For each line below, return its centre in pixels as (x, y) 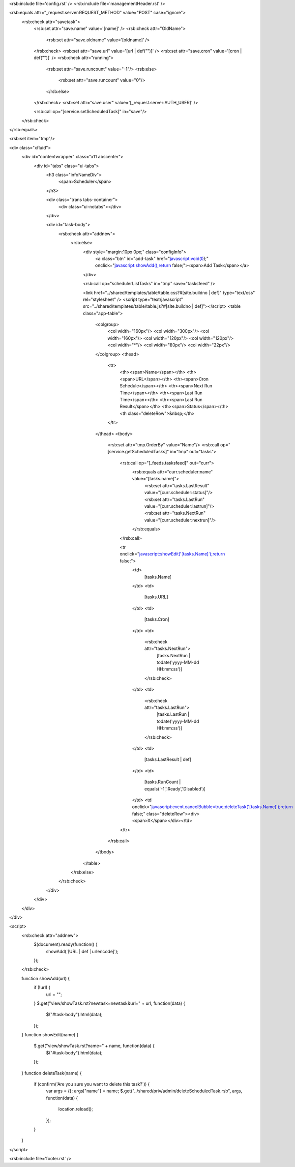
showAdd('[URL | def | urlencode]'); (82, 951)
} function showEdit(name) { (50, 1035)
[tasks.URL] (156, 597)
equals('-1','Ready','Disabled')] (175, 788)
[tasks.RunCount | (163, 782)
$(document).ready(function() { (66, 944)
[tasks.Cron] (157, 619)
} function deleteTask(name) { (52, 1073)
